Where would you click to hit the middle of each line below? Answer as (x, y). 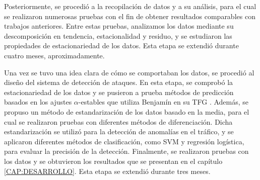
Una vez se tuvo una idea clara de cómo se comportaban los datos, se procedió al (129, 72)
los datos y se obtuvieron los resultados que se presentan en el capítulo (113, 161)
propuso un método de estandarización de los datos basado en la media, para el (127, 111)
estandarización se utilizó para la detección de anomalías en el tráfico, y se (119, 131)
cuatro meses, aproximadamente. (54, 55)
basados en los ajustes (38, 102)
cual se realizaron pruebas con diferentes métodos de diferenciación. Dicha (118, 121)
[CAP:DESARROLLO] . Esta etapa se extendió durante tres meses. (107, 171)
